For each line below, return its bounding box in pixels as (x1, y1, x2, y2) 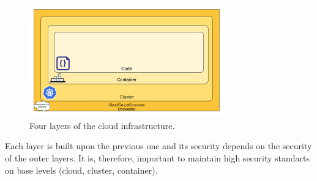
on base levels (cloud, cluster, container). (5, 163, 158, 176)
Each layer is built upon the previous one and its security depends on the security (5, 139, 312, 152)
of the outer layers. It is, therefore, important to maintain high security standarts (5, 152, 310, 164)
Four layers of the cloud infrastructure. (29, 119, 175, 131)
